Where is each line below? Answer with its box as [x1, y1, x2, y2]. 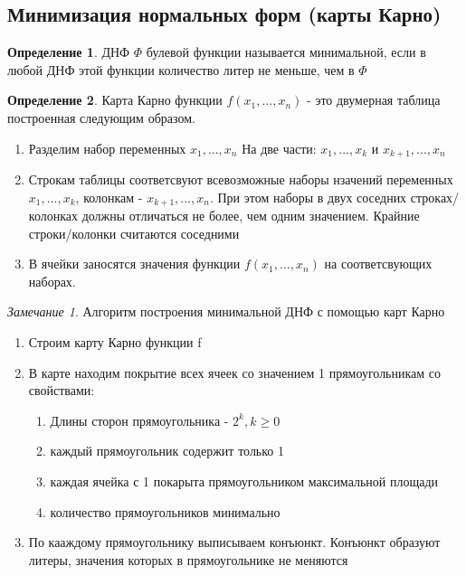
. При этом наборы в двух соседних [209, 187, 407, 206]
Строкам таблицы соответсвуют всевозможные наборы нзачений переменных [28, 170, 453, 189]
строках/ [410, 187, 460, 206]
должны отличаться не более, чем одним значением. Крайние [81, 206, 420, 225]
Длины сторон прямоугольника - [50, 410, 229, 429]
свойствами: [28, 381, 95, 400]
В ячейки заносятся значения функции [28, 254, 241, 273]
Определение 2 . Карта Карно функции [7, 90, 223, 109]
